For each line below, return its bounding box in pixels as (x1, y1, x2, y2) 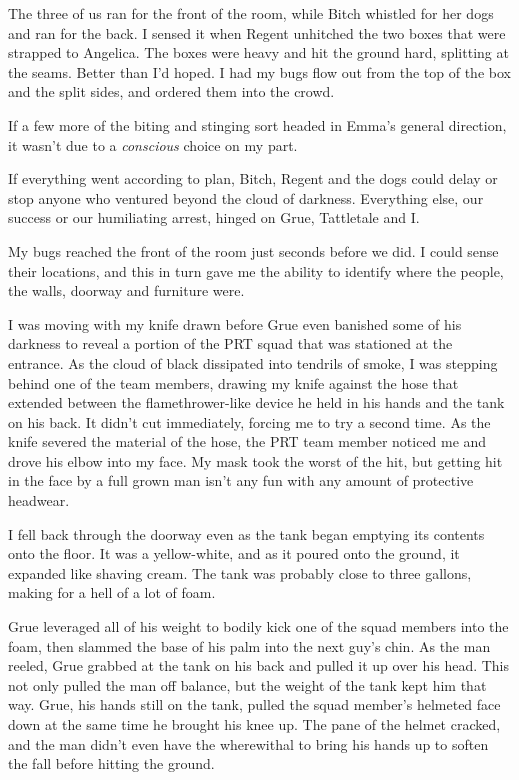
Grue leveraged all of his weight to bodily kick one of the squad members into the (8, 616, 509, 637)
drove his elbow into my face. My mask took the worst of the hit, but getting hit (8, 450, 503, 471)
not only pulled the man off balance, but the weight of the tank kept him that (8, 674, 487, 695)
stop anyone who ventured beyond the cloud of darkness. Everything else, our (8, 187, 484, 208)
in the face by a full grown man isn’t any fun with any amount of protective (8, 470, 474, 491)
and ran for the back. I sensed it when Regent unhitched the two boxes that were (8, 22, 506, 43)
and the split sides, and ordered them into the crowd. (8, 81, 335, 102)
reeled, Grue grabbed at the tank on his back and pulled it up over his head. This (8, 655, 510, 676)
